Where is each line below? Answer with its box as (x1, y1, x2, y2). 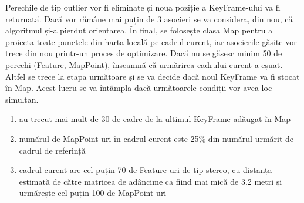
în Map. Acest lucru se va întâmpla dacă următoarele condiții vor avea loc (5, 82, 272, 94)
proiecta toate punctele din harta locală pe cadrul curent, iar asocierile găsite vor (5, 35, 297, 48)
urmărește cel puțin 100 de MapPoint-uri (19, 187, 167, 199)
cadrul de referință (19, 144, 86, 156)
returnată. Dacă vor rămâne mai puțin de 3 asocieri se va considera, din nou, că (5, 12, 293, 25)
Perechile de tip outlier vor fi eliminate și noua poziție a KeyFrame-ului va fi (5, 1, 281, 13)
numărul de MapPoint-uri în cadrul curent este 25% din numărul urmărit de (19, 132, 294, 144)
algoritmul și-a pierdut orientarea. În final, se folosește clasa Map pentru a (5, 24, 273, 36)
